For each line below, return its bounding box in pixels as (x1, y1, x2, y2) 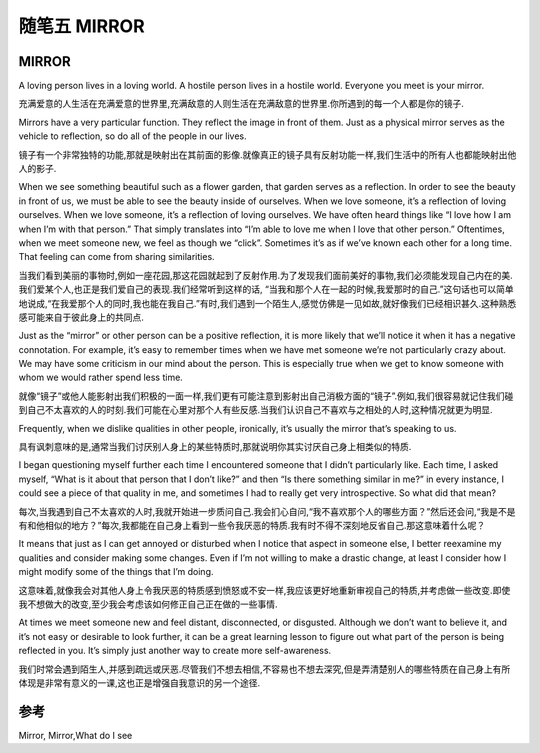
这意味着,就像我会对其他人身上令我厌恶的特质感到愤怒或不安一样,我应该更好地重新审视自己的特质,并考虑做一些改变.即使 (18, 584, 511, 596)
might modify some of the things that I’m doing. (18, 566, 214, 578)
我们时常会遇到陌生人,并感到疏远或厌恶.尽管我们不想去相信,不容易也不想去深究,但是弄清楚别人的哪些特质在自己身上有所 (18, 663, 511, 675)
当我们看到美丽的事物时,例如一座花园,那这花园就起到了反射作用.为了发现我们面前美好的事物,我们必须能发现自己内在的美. (18, 269, 514, 281)
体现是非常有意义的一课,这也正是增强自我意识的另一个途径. (18, 676, 261, 689)
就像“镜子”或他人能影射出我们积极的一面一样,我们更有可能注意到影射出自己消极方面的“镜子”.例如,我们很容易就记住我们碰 (18, 390, 514, 402)
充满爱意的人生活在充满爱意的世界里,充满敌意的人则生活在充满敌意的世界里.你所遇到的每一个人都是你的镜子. (18, 98, 465, 110)
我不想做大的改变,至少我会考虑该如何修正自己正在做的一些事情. (18, 598, 279, 610)
